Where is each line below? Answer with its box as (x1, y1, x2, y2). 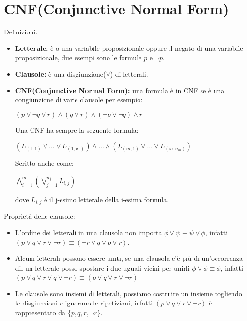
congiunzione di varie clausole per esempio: (15, 95, 143, 105)
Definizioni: (4, 27, 38, 37)
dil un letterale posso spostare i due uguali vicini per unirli (15, 262, 190, 273)
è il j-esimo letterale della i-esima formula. (44, 194, 169, 204)
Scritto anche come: (15, 158, 74, 168)
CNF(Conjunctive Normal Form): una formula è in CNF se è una (15, 85, 225, 95)
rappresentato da (15, 307, 66, 318)
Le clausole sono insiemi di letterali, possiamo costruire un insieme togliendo (15, 288, 242, 298)
